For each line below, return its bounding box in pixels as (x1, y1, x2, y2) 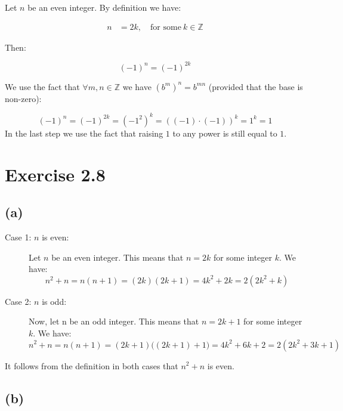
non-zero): (5, 92, 42, 104)
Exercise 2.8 (5, 162, 106, 186)
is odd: (42, 295, 67, 307)
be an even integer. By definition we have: (27, 1, 181, 13)
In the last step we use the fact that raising (5, 126, 163, 139)
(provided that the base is (208, 80, 303, 92)
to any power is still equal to (172, 126, 277, 139)
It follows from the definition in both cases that (5, 359, 178, 372)
